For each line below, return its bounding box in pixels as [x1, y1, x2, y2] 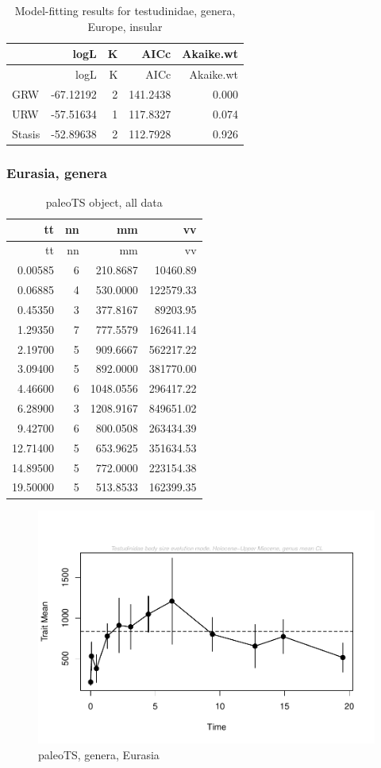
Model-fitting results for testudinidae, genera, [14, 2, 236, 18]
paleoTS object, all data [45, 193, 163, 210]
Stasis [12, 125, 40, 142]
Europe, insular [87, 17, 163, 34]
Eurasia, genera [6, 162, 107, 182]
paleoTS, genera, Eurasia [38, 746, 160, 762]
